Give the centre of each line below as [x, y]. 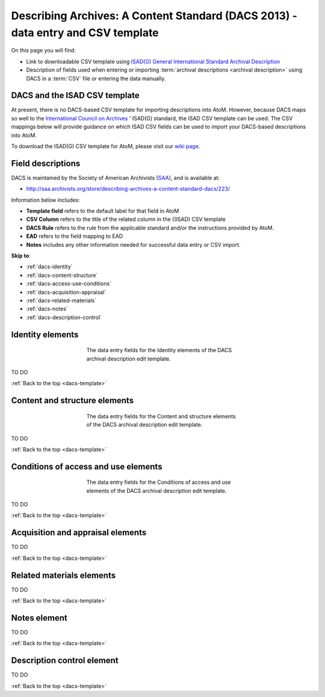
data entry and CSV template [85, 33]
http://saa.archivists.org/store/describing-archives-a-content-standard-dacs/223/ [128, 189]
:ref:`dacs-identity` [49, 267]
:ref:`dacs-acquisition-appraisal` [66, 292]
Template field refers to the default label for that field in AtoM [103, 211]
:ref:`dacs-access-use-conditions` [69, 283]
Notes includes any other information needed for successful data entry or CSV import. [133, 244]
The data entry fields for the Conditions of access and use [159, 482]
